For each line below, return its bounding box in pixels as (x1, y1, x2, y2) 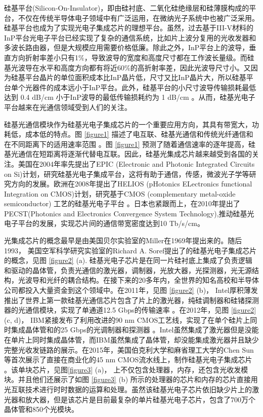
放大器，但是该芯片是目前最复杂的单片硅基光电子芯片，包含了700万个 (25, 394, 255, 404)
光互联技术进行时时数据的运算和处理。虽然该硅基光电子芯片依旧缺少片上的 (4, 384, 252, 394)
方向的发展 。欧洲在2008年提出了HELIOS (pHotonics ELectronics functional (11, 178, 252, 189)
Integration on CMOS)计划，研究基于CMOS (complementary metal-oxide (4, 188, 236, 199)
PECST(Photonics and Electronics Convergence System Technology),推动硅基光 (4, 208, 254, 218)
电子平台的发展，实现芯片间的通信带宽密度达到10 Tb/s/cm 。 (4, 218, 204, 229)
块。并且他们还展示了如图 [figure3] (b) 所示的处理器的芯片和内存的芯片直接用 (4, 374, 258, 385)
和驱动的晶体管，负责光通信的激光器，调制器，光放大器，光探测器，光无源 (4, 264, 252, 275)
